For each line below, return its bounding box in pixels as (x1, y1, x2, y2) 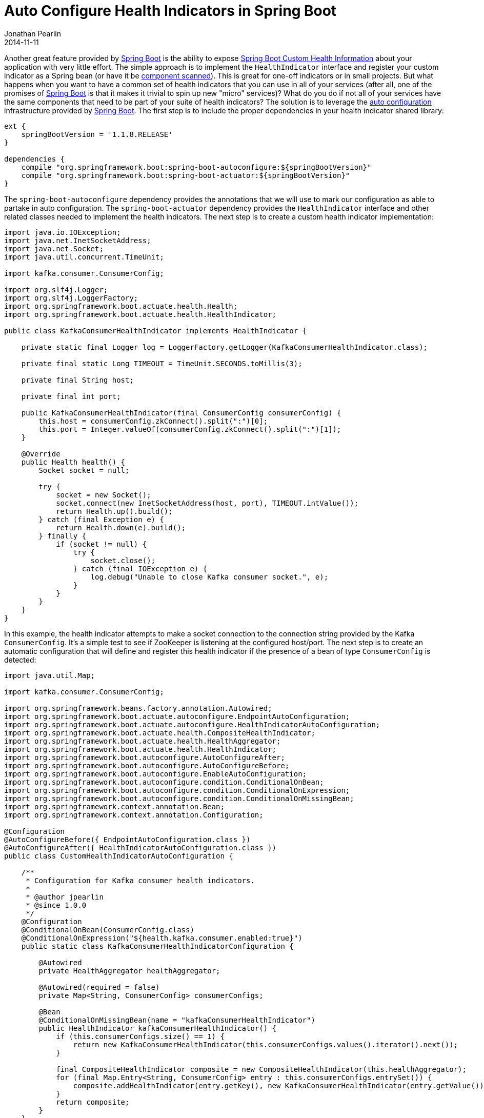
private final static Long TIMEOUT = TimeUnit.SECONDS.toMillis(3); (21, 359, 302, 368)
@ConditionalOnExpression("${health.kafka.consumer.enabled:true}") (21, 933, 302, 942)
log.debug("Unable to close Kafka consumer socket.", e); (90, 572, 329, 581)
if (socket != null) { (56, 540, 147, 548)
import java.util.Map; (4, 671, 95, 680)
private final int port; (21, 392, 121, 401)
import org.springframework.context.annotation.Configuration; (4, 810, 264, 819)
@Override (21, 449, 60, 458)
